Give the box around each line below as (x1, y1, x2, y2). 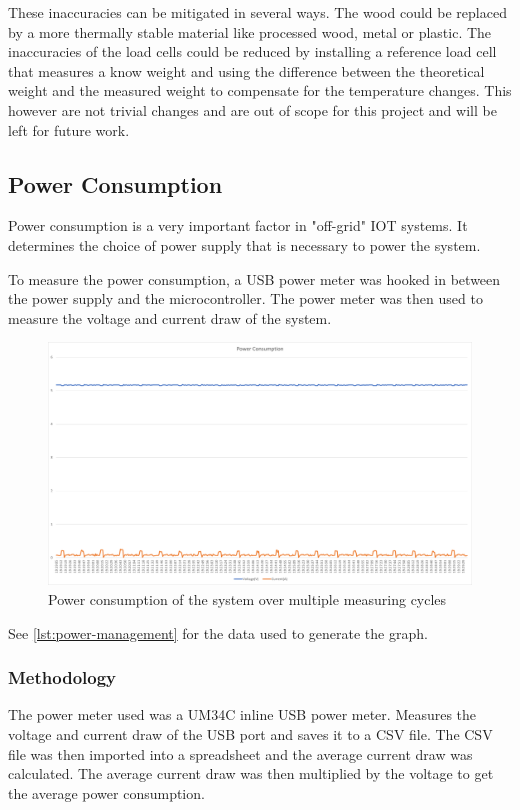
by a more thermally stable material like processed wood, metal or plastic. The (8, 21, 492, 42)
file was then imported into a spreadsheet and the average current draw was (8, 743, 473, 764)
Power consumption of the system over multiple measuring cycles (48, 588, 447, 609)
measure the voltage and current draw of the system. (8, 307, 332, 328)
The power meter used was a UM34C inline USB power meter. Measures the (8, 704, 477, 725)
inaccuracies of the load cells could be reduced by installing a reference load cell (8, 41, 497, 62)
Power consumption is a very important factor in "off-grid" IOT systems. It (8, 215, 468, 236)
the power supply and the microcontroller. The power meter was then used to (8, 288, 483, 309)
